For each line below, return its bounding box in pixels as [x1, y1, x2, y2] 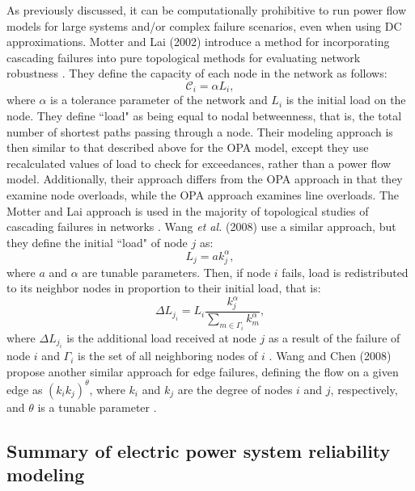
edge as [6, 380, 43, 397]
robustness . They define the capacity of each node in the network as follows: [6, 65, 387, 82]
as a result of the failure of [268, 329, 400, 346]
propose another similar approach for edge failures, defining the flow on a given [6, 363, 399, 380]
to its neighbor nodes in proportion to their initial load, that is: [6, 279, 321, 296]
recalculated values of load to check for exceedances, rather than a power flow [6, 154, 392, 171]
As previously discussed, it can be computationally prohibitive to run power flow [6, 2, 407, 18]
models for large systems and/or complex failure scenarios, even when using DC [6, 17, 402, 34]
